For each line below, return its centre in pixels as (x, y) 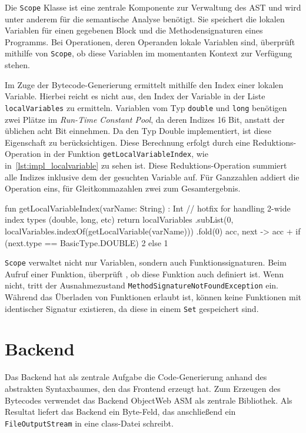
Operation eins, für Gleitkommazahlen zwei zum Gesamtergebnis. (123, 188)
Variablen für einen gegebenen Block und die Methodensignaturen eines (134, 30)
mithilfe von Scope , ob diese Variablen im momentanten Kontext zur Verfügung (149, 53)
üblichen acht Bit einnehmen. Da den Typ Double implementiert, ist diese (138, 131)
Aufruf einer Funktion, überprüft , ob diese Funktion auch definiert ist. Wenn (144, 273)
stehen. (17, 65)
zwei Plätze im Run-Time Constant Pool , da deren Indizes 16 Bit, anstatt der (145, 119)
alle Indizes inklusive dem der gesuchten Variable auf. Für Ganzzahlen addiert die (152, 177)
